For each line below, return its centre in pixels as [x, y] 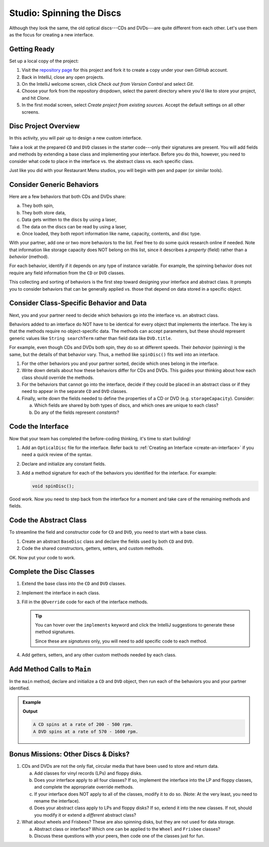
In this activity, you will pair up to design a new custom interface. [76, 138]
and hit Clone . [36, 98]
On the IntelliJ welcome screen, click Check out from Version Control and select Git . [108, 84]
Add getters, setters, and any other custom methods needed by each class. [99, 655]
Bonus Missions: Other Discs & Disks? [69, 755]
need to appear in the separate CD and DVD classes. [74, 391]
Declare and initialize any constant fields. [64, 464]
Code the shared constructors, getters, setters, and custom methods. [93, 548]
